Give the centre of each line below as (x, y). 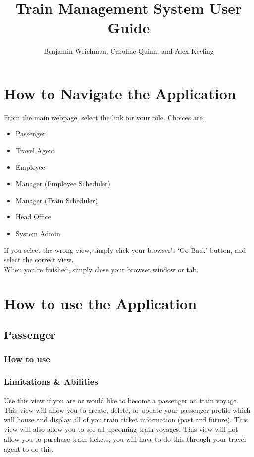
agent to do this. (29, 448)
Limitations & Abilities (51, 382)
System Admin (38, 233)
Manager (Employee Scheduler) (63, 184)
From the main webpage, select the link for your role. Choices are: (104, 117)
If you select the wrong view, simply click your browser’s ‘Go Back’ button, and (125, 250)
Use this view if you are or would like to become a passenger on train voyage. (121, 400)
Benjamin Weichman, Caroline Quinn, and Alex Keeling (129, 51)
